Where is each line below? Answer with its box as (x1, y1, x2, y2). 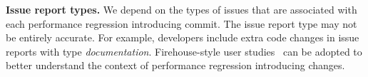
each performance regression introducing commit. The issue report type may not (6, 16, 357, 31)
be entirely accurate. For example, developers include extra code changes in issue (6, 30, 359, 45)
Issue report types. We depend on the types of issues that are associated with (6, 2, 357, 16)
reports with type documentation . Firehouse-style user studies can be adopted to (6, 43, 362, 58)
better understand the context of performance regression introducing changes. (6, 58, 345, 73)
